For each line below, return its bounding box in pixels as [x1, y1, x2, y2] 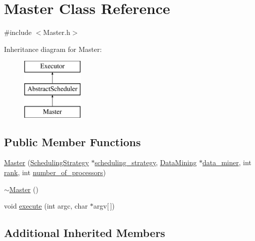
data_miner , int [202, 157, 252, 168]
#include [4, 27, 32, 37]
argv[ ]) [93, 201, 115, 211]
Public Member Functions [4, 134, 141, 149]
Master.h [43, 27, 70, 37]
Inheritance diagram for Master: [4, 43, 102, 54]
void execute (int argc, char [4, 201, 88, 211]
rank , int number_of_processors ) [4, 167, 106, 178]
